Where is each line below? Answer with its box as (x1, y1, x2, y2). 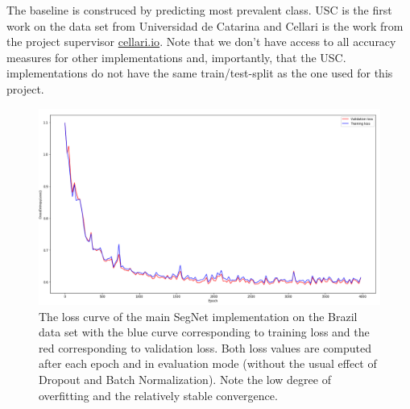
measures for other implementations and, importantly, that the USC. (6, 48, 346, 65)
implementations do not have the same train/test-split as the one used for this (6, 65, 393, 81)
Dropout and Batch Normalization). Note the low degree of (39, 371, 331, 387)
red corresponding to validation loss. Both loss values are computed (39, 339, 372, 356)
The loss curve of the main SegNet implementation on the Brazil (39, 307, 358, 324)
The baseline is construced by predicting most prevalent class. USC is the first (6, 2, 392, 18)
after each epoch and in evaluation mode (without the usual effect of (39, 355, 377, 372)
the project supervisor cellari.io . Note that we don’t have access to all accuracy (6, 33, 396, 50)
